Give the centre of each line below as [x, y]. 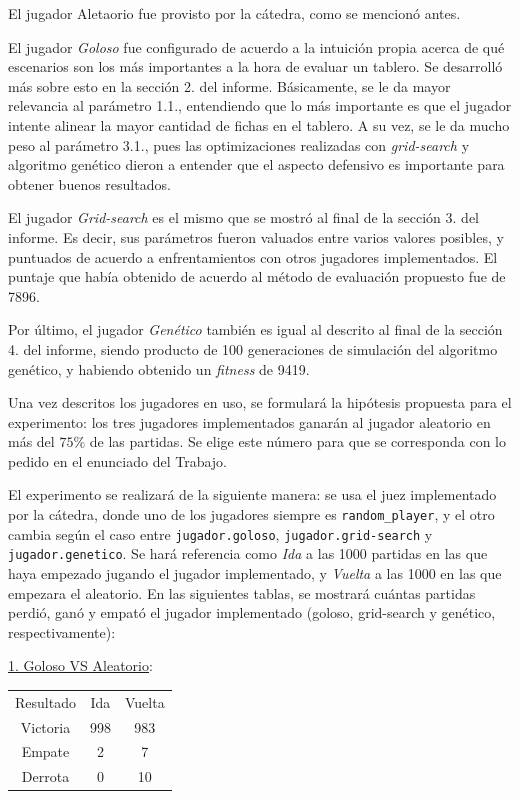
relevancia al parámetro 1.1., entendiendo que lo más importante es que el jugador [260, 105]
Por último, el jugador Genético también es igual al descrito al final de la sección [255, 329]
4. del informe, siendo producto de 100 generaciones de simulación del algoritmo [253, 348]
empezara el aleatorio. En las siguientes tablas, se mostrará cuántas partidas [242, 592]
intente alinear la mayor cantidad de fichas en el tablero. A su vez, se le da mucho [259, 124]
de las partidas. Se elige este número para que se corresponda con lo [298, 441]
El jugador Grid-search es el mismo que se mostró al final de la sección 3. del [243, 217]
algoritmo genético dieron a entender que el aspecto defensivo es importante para [256, 164]
